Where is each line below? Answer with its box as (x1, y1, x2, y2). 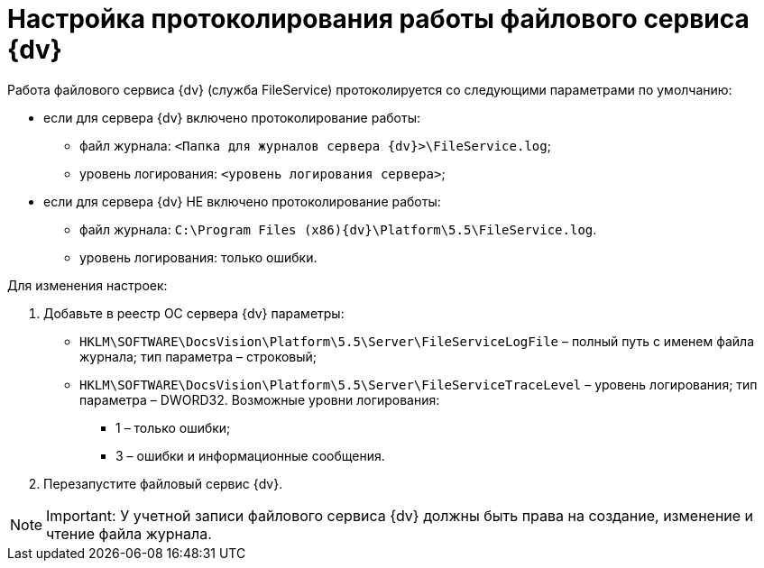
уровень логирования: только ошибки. (79, 249, 318, 265)
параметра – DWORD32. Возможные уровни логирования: (79, 391, 440, 408)
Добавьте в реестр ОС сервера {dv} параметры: (43, 305, 345, 321)
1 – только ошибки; (115, 419, 231, 435)
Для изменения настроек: (7, 277, 168, 293)
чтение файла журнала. (46, 524, 212, 543)
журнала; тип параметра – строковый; (79, 348, 318, 364)
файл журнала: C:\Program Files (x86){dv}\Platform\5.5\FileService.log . (79, 221, 597, 237)
